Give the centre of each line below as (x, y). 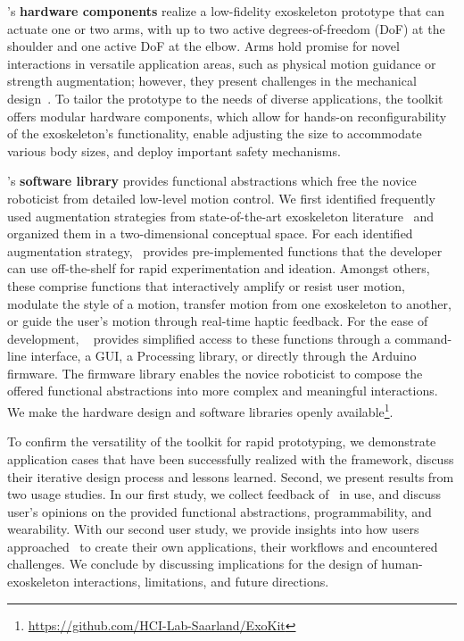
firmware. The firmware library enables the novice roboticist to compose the (215, 373)
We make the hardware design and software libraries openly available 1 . (200, 410)
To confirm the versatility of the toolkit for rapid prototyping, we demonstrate (222, 441)
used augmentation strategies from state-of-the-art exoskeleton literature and (221, 216)
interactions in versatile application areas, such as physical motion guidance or (222, 63)
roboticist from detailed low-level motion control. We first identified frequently (221, 198)
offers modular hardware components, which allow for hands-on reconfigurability (227, 116)
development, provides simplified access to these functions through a (199, 338)
